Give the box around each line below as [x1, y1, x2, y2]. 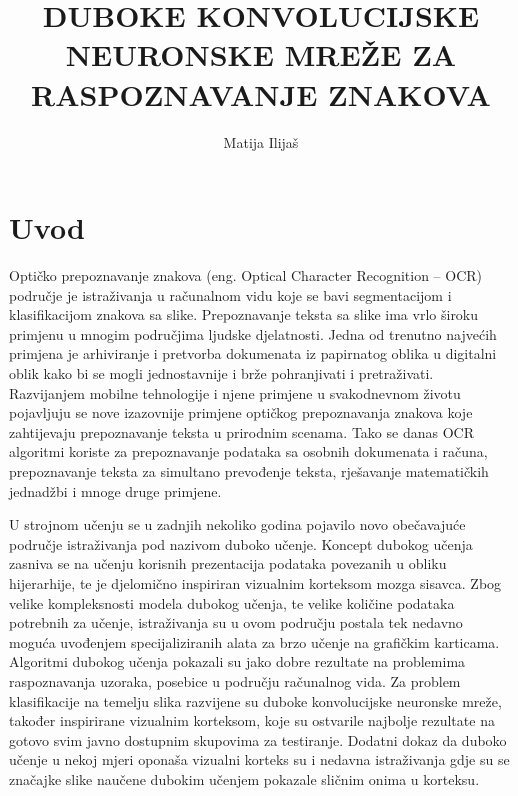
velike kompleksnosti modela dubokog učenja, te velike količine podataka [9, 592, 455, 613]
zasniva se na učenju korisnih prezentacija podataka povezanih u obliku [9, 553, 447, 574]
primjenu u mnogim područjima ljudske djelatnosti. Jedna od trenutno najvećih [9, 323, 497, 344]
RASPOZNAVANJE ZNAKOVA [31, 73, 491, 114]
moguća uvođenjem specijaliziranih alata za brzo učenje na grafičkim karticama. [9, 631, 500, 652]
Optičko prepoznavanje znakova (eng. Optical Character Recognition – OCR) [9, 265, 483, 286]
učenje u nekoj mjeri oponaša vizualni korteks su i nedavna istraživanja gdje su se [9, 749, 510, 770]
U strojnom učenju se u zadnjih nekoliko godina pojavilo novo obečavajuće [9, 514, 466, 535]
